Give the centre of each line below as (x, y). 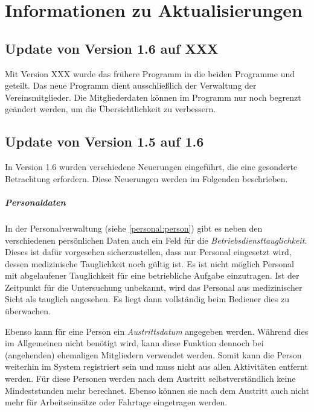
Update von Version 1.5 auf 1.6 (104, 141)
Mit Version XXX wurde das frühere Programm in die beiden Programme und (150, 73)
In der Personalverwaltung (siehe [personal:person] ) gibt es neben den (134, 228)
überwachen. (28, 311)
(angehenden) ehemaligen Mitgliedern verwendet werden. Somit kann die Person (153, 354)
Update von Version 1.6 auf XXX (112, 48)
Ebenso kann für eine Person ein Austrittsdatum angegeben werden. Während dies (157, 331)
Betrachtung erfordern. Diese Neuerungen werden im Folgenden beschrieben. (146, 178)
